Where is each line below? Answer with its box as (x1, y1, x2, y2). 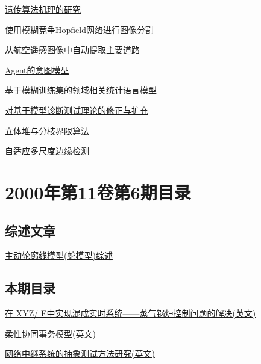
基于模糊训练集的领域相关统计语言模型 (5, 84, 157, 96)
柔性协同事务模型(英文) (5, 327, 96, 339)
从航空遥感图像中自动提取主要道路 (5, 43, 140, 56)
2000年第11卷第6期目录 (5, 179, 191, 204)
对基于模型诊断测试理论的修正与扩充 (5, 103, 148, 116)
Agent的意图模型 (5, 63, 69, 76)
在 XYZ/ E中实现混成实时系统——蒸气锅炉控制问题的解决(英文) (5, 307, 256, 319)
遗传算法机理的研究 (5, 3, 81, 15)
